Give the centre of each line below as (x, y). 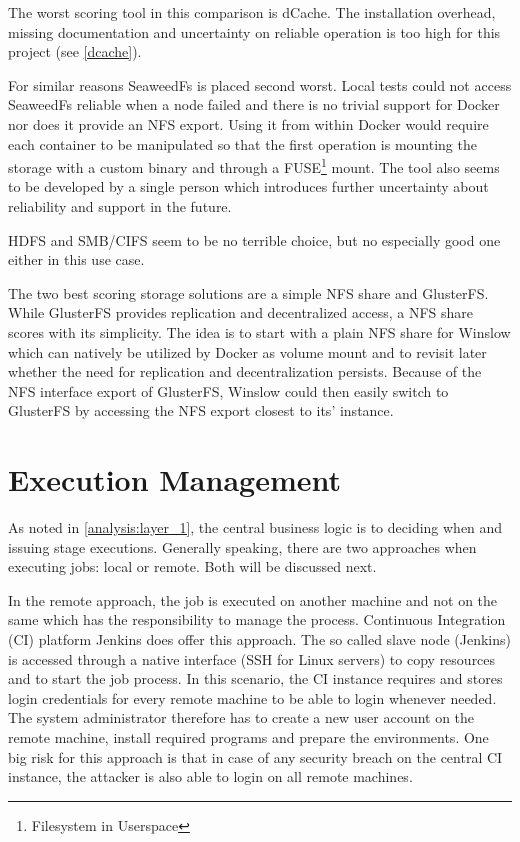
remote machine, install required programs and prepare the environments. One (248, 737)
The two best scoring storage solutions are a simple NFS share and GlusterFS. (248, 292)
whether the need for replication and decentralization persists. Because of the (245, 371)
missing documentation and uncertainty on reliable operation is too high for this (254, 31)
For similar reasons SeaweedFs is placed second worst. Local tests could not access (260, 84)
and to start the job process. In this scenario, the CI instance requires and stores (255, 678)
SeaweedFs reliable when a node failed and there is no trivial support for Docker (254, 104)
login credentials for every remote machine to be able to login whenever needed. (252, 697)
